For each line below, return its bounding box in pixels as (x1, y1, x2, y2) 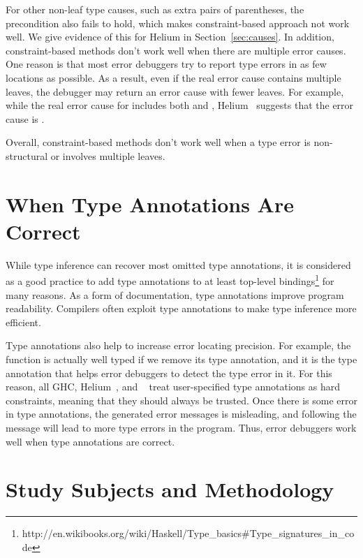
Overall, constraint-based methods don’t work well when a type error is (6, 135, 311, 149)
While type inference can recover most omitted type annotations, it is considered (6, 257, 351, 272)
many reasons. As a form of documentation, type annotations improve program (6, 287, 344, 302)
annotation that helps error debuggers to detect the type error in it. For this (6, 365, 332, 380)
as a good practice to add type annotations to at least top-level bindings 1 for (6, 272, 334, 288)
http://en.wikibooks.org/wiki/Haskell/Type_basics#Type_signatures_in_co (22, 526, 355, 541)
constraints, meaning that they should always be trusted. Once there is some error (6, 392, 357, 407)
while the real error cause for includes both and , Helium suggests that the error (6, 98, 354, 112)
